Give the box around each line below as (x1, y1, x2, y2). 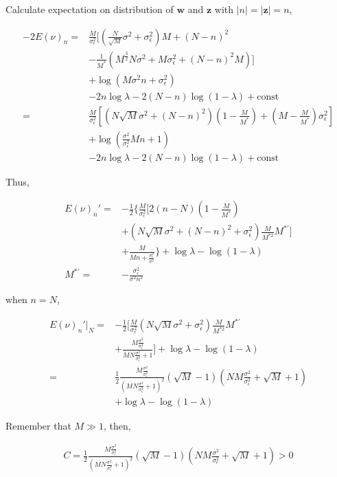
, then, (103, 418, 131, 432)
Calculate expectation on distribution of (5, 2, 174, 16)
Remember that (5, 418, 71, 432)
